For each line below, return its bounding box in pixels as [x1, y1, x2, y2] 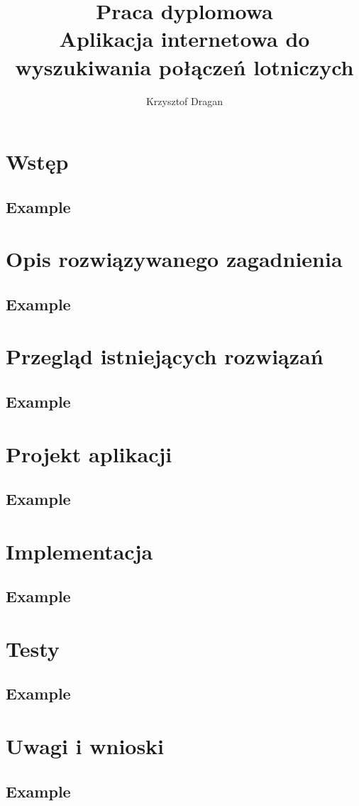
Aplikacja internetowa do [59, 24, 310, 53]
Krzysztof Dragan [145, 93, 223, 108]
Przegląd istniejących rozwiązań [6, 342, 324, 371]
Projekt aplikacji [6, 439, 172, 468]
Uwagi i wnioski [6, 731, 165, 761]
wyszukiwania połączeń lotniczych [15, 52, 354, 81]
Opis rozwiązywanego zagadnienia [6, 244, 343, 273]
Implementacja [6, 536, 153, 565]
